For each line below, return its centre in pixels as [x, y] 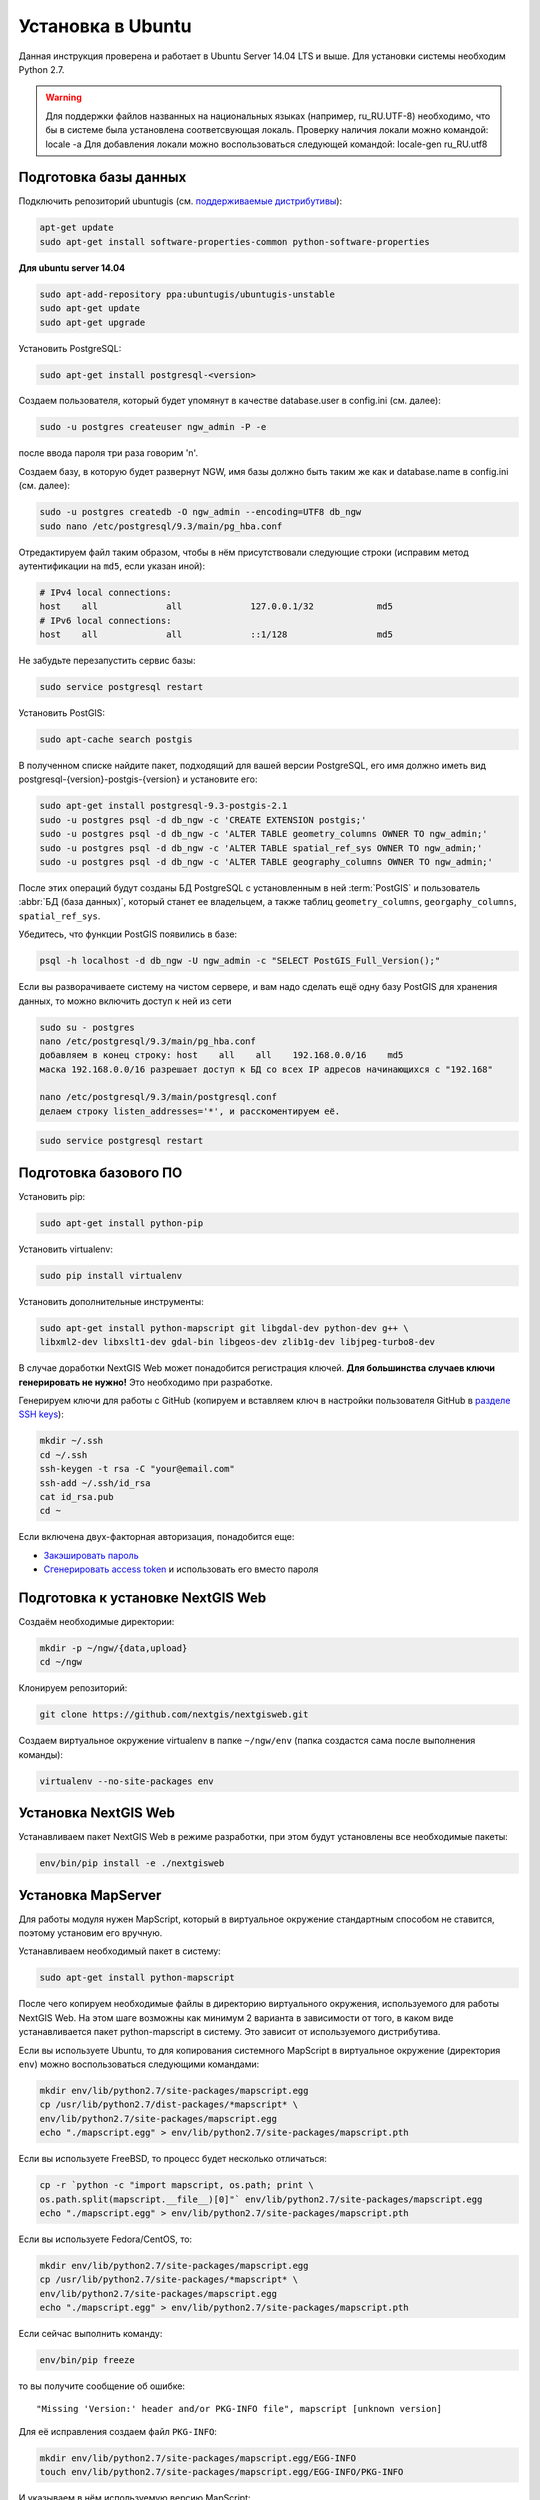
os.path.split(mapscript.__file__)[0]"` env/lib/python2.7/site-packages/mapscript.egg [261, 2199]
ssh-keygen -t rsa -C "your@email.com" [137, 1469]
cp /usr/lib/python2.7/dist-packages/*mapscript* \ [169, 2104]
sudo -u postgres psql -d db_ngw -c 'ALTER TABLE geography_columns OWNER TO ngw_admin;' [266, 861]
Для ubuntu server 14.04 [71, 267]
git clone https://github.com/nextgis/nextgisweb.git [174, 1714]
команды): [41, 1754]
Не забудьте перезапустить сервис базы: [107, 661]
